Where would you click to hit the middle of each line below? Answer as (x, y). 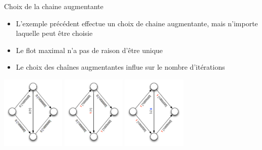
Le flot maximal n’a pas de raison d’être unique (89, 50)
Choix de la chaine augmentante (54, 6)
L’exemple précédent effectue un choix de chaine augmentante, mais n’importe (137, 23)
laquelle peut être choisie (54, 33)
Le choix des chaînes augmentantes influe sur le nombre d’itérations (120, 67)
